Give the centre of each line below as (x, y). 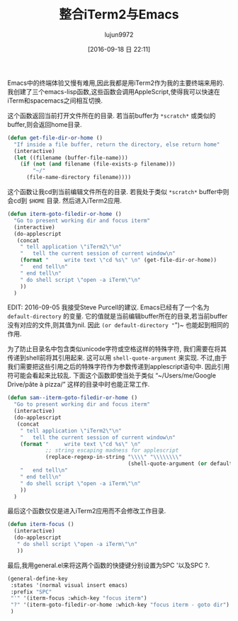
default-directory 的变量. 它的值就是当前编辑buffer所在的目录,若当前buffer (118, 317)
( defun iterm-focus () (41, 525)
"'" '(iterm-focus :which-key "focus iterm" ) (79, 598)
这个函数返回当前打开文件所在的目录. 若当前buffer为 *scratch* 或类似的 (112, 115)
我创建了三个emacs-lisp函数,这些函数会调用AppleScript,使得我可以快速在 (114, 91)
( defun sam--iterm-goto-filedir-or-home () (73, 398)
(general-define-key (38, 579)
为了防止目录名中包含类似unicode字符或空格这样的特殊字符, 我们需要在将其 (117, 349)
